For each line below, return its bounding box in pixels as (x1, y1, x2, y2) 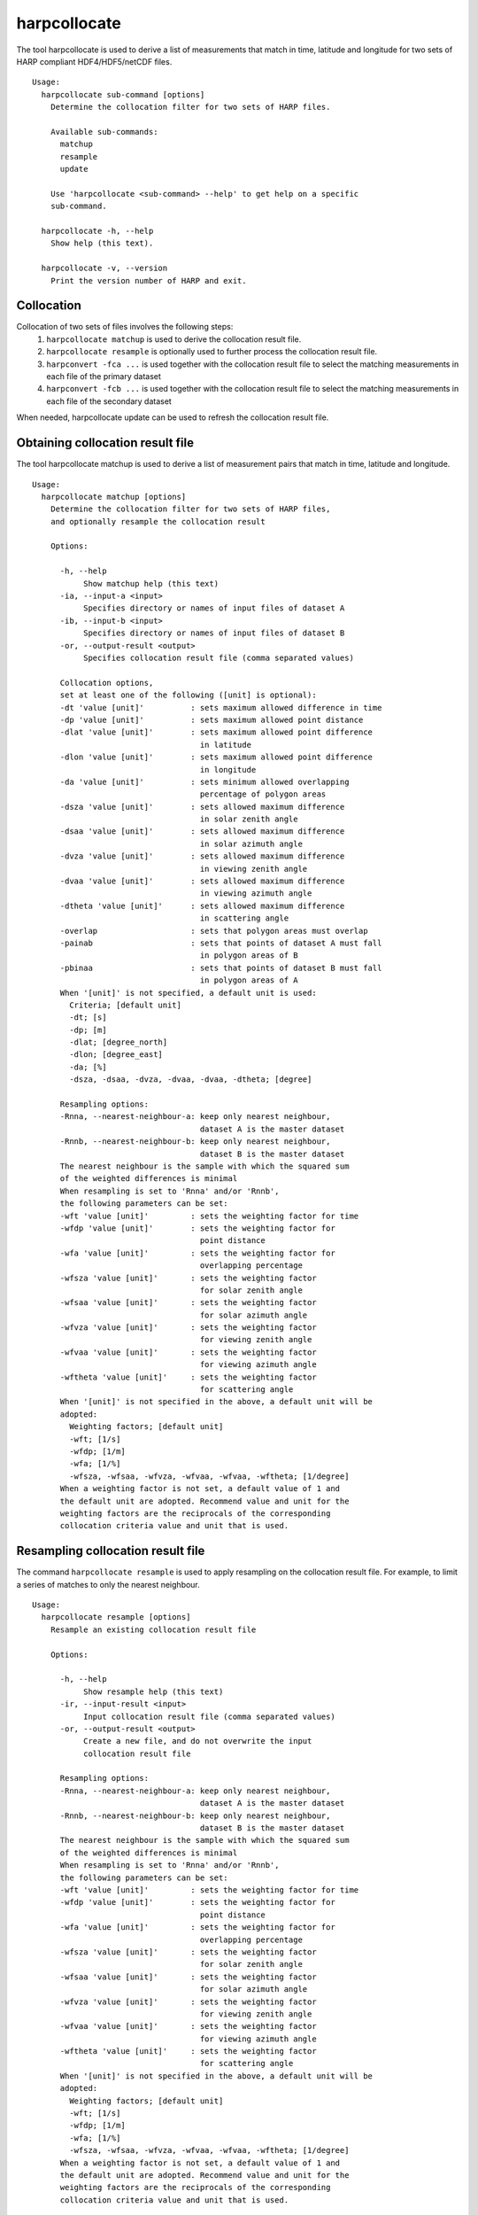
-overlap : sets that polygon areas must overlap (59, 926, 368, 936)
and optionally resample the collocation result (50, 517, 266, 526)
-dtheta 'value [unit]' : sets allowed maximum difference (59, 900, 345, 911)
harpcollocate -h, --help (41, 226, 154, 237)
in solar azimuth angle (199, 838, 303, 849)
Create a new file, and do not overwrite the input (82, 1737, 312, 1746)
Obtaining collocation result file (16, 435, 195, 451)
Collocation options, (59, 678, 154, 688)
